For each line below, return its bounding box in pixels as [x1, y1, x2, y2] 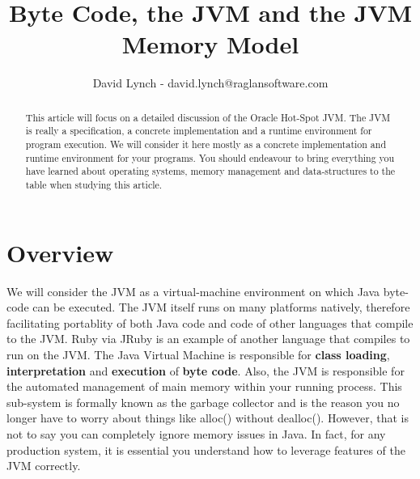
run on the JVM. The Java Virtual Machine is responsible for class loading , [6, 345, 390, 362]
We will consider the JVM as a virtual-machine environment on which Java [6, 282, 380, 299]
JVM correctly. [6, 457, 81, 474]
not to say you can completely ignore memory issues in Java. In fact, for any [6, 425, 386, 442]
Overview [6, 235, 114, 269]
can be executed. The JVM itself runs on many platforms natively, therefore [32, 299, 410, 316]
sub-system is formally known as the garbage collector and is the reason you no [6, 393, 400, 410]
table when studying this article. [25, 177, 163, 191]
